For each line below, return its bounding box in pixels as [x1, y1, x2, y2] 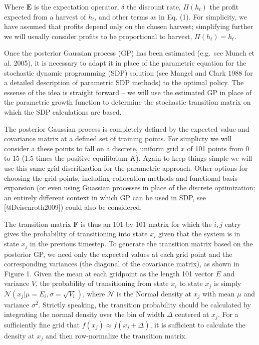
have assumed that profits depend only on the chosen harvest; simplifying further [4, 21, 253, 32]
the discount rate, [126, 2, 181, 12]
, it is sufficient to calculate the [150, 319, 245, 329]
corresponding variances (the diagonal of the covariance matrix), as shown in [4, 258, 239, 269]
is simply [214, 278, 241, 288]
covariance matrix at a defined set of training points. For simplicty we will [4, 133, 232, 144]
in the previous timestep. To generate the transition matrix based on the [30, 238, 253, 249]
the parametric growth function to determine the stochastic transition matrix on [4, 97, 251, 107]
